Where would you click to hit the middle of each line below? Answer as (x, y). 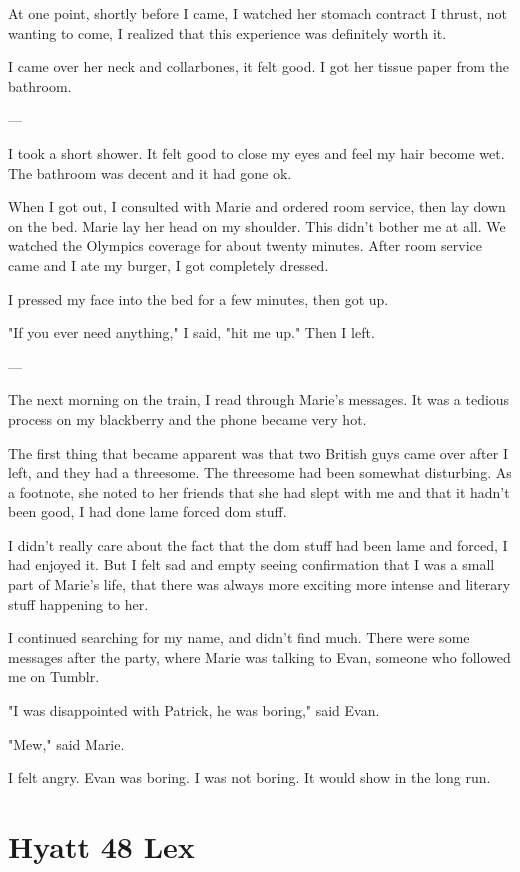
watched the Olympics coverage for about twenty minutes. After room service (245, 245)
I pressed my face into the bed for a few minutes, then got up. (198, 298)
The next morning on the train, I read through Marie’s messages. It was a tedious (259, 399)
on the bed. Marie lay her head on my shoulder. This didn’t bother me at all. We (257, 225)
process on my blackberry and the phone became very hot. (187, 418)
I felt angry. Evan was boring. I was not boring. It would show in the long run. (249, 777)
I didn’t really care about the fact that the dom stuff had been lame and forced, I (258, 544)
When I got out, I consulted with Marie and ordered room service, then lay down (257, 206)
